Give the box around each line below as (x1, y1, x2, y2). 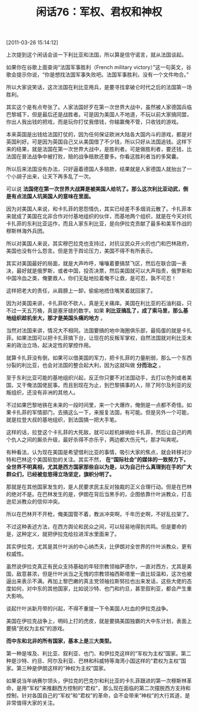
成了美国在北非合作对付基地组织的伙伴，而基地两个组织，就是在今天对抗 (16, 213, 192, 220)
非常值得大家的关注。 (6, 700, 58, 707)
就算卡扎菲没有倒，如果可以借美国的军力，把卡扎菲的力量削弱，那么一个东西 (6, 355, 192, 362)
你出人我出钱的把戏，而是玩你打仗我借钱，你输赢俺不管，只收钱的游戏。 (6, 119, 181, 126)
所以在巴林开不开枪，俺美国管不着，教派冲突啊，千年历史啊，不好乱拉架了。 (6, 511, 192, 518)
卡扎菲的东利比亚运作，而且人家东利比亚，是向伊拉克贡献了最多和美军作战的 (6, 220, 192, 227)
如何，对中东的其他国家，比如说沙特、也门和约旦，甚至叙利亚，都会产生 (11, 585, 187, 592)
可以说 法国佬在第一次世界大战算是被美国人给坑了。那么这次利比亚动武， (6, 185, 183, 192)
